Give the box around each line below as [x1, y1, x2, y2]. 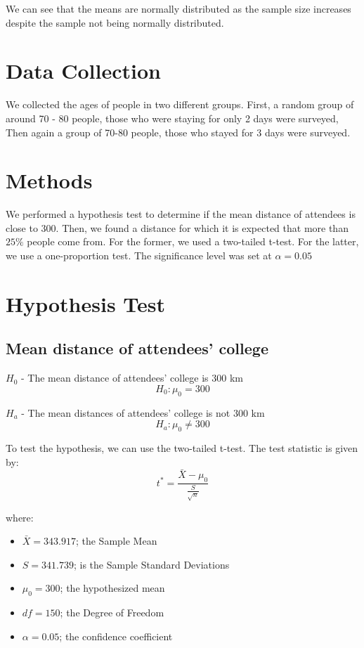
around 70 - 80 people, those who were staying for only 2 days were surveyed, [6, 110, 339, 125]
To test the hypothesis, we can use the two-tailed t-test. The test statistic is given [6, 440, 358, 455]
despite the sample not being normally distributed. [6, 15, 224, 30]
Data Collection [6, 56, 161, 85]
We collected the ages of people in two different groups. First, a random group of [6, 97, 354, 112]
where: [6, 510, 34, 524]
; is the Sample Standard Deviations [73, 557, 230, 571]
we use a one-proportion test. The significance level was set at [6, 248, 272, 262]
